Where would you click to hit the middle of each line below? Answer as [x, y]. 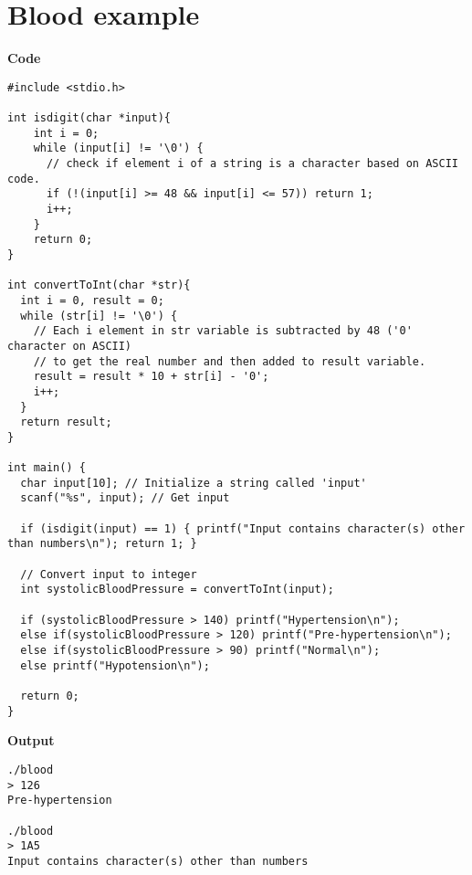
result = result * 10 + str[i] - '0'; [151, 377]
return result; [66, 422]
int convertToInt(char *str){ [99, 285]
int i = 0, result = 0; [92, 300]
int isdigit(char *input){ [89, 118]
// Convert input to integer [109, 574]
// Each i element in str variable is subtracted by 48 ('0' [223, 331]
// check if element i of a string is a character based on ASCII [252, 163]
